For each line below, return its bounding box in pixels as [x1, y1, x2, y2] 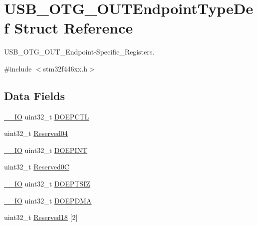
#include [4, 63, 32, 73]
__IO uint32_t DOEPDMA [4, 195, 92, 205]
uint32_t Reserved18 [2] [4, 212, 78, 222]
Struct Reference [14, 17, 133, 38]
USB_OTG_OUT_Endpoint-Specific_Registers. [4, 46, 155, 57]
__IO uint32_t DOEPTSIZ [4, 178, 90, 189]
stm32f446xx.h [43, 63, 87, 73]
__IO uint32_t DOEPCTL [4, 111, 89, 121]
